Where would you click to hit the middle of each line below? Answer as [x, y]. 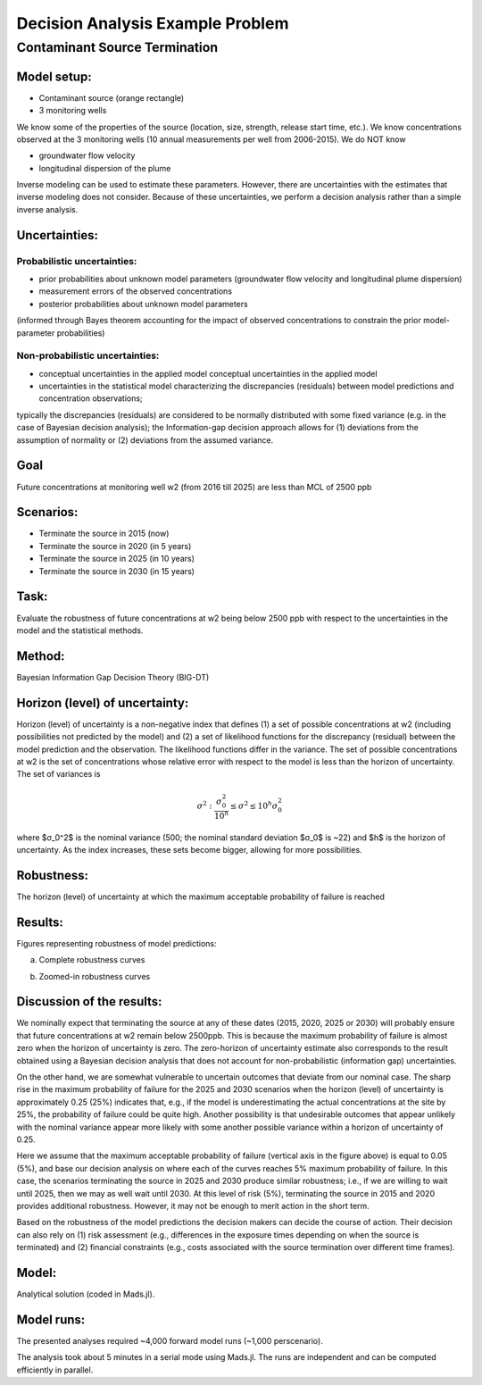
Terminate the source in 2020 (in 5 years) [115, 546]
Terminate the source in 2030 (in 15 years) [117, 571]
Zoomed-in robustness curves [95, 976]
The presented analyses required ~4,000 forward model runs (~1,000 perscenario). [170, 1340]
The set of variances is [58, 774]
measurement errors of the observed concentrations [135, 291]
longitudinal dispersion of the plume [105, 168]
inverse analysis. [47, 209]
